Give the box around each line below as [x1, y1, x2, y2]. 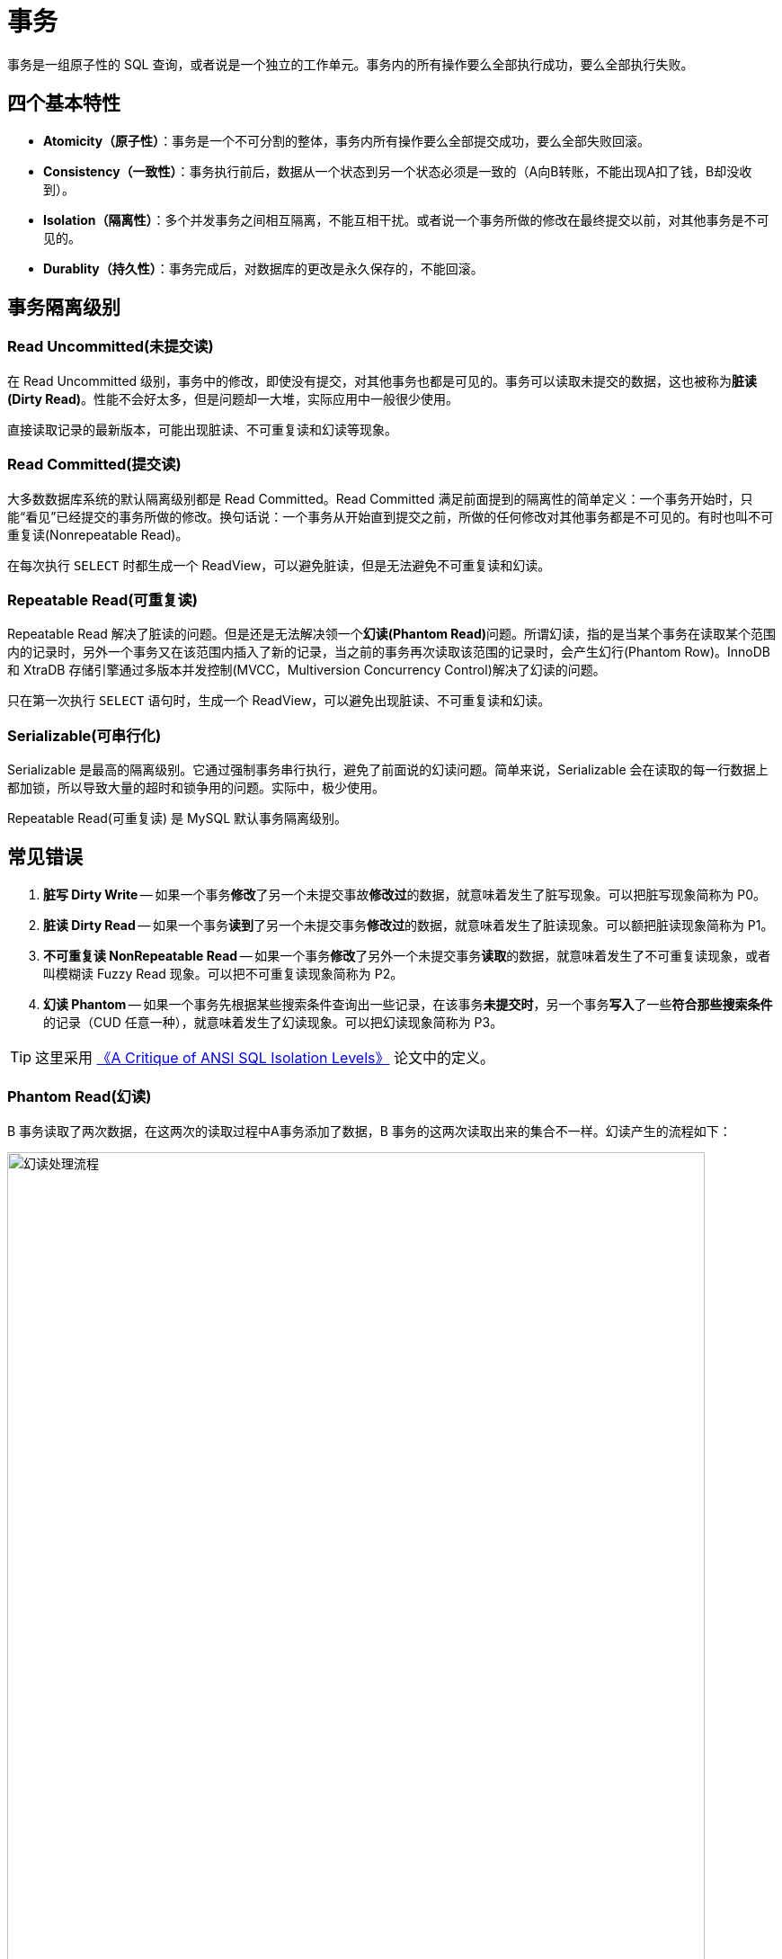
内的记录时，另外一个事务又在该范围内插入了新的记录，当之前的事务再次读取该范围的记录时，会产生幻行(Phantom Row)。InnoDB [7, 644, 770, 660]
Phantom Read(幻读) [7, 1087, 152, 1106]
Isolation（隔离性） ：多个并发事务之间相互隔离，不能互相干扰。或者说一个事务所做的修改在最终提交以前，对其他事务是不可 [43, 211, 769, 228]
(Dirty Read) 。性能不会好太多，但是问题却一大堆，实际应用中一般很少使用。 [7, 390, 459, 407]
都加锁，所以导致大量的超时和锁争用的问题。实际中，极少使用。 [7, 780, 385, 796]
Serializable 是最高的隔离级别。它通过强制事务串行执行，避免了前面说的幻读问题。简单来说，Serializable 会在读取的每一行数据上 [7, 762, 769, 778]
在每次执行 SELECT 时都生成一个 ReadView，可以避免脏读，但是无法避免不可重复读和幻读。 [7, 557, 551, 573]
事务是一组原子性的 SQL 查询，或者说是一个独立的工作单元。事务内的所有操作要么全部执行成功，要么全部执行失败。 [7, 56, 694, 72]
